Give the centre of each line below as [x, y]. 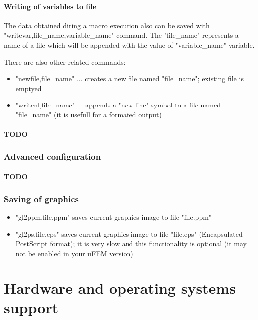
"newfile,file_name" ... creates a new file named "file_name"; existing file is [129, 78]
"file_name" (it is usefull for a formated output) [89, 114]
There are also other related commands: [65, 61]
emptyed [29, 88]
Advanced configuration [53, 156]
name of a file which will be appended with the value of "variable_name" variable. [129, 45]
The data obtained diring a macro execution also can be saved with [107, 25]
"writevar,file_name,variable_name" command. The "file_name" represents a [121, 35]
